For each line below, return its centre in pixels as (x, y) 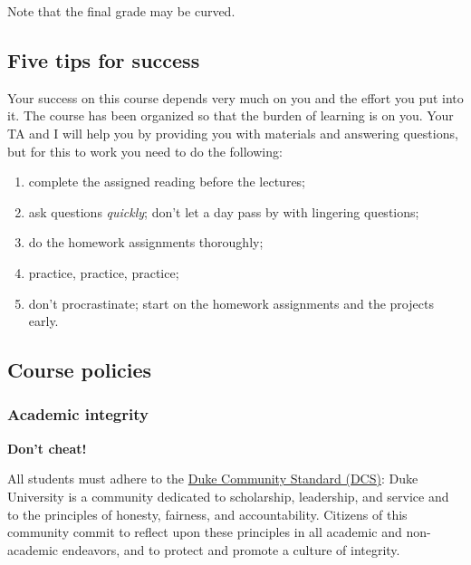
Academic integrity (78, 414)
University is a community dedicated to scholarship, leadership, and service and (228, 496)
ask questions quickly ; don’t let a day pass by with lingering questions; (224, 211)
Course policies (80, 370)
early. (43, 321)
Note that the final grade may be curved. (121, 11)
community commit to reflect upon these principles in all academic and (205, 532)
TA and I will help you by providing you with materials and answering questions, (233, 133)
